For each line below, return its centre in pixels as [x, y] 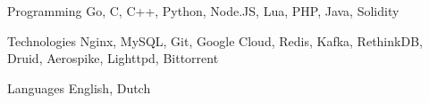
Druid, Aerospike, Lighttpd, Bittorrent [113, 58]
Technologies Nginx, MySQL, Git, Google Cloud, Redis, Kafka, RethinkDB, [215, 40]
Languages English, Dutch [79, 87]
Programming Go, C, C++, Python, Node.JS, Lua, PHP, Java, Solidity [203, 11]
